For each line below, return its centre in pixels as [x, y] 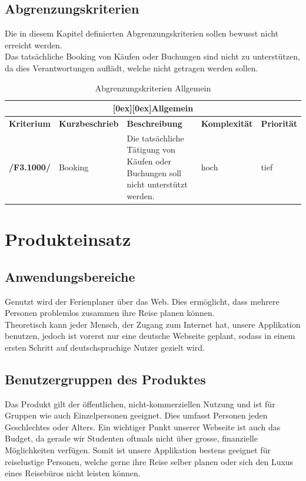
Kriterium [30, 123]
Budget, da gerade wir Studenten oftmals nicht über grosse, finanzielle [131, 438]
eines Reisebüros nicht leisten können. [73, 473]
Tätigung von [151, 149]
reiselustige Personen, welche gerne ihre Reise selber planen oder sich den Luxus [149, 461]
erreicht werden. [34, 45]
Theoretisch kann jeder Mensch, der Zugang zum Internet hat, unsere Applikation [153, 324]
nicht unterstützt [157, 184]
